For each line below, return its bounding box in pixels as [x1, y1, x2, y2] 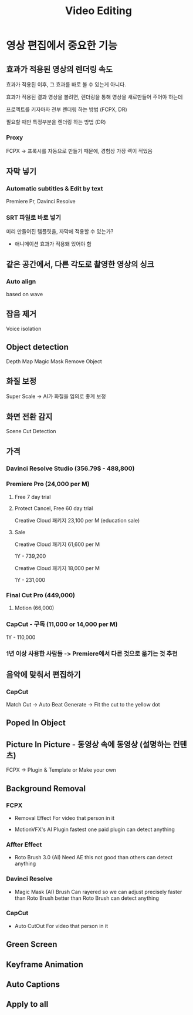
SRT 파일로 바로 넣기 [6, 213, 62, 222]
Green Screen [6, 939, 57, 950]
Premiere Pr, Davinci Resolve [6, 197, 76, 205]
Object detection [6, 342, 69, 352]
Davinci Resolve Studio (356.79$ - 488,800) [6, 464, 135, 473]
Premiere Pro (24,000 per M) [6, 480, 90, 488]
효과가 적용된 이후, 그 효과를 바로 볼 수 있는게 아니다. [6, 81, 126, 88]
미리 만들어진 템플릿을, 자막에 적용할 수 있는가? [6, 228, 114, 235]
